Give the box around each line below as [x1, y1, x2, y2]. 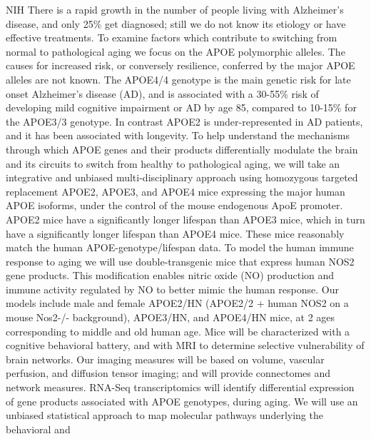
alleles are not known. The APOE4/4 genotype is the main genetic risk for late [6, 71, 351, 86]
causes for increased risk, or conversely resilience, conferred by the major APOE [6, 58, 355, 73]
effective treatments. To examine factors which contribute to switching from [6, 30, 337, 45]
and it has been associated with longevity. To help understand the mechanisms [6, 128, 350, 143]
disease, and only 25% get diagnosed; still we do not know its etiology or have [6, 16, 346, 31]
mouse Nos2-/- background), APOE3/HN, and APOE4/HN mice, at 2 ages [6, 310, 335, 325]
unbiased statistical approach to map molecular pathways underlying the [6, 408, 323, 423]
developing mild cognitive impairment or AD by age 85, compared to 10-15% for [6, 100, 357, 115]
